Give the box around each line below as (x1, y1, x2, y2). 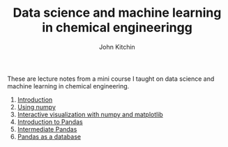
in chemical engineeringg (41, 20, 193, 36)
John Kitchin (98, 42, 136, 51)
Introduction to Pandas (17, 117, 83, 126)
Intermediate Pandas (17, 125, 77, 133)
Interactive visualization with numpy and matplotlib (17, 110, 164, 118)
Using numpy (17, 102, 56, 111)
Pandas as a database (17, 132, 82, 141)
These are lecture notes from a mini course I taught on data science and (7, 75, 215, 83)
